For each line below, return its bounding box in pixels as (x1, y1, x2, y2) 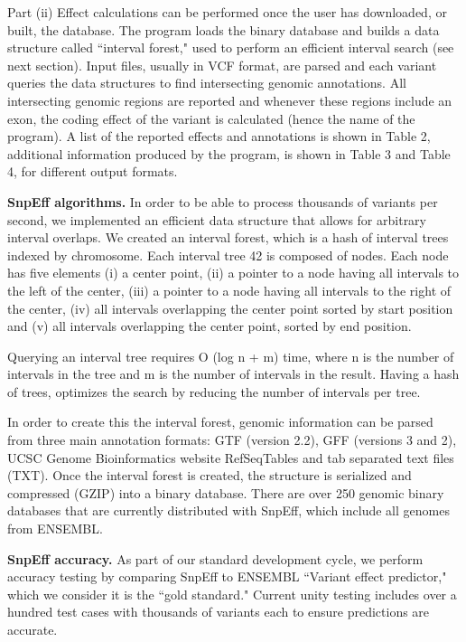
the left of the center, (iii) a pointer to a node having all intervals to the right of (7, 280, 452, 299)
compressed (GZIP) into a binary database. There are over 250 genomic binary (7, 483, 444, 502)
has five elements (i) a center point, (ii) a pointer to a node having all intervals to (7, 263, 460, 282)
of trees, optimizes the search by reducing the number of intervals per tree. (7, 382, 421, 401)
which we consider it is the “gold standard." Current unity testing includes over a (7, 584, 457, 603)
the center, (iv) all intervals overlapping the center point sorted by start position (7, 298, 453, 317)
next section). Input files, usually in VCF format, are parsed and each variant (7, 55, 437, 74)
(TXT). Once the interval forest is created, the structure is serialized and (7, 466, 412, 485)
